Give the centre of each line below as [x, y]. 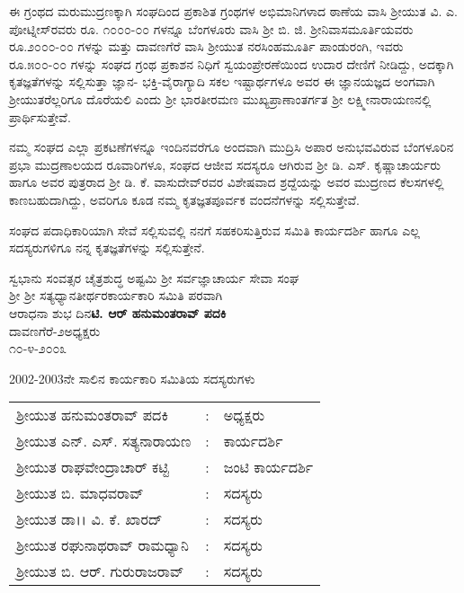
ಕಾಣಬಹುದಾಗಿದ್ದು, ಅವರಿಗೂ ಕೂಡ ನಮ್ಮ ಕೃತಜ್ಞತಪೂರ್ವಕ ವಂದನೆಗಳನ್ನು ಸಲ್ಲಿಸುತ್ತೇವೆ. [184, 199]
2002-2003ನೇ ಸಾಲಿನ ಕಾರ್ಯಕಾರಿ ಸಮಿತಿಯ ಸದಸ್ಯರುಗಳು [132, 378]
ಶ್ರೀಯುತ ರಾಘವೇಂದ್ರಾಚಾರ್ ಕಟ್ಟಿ [93, 467]
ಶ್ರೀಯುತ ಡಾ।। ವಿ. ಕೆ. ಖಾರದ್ [89, 519]
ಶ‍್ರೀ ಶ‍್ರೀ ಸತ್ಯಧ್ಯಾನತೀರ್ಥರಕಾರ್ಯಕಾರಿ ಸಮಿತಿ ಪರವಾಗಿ [116, 295]
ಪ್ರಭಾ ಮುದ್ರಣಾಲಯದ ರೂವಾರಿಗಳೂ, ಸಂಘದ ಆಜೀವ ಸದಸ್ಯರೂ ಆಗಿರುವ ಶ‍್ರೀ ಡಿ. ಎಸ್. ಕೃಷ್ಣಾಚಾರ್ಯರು [225, 164]
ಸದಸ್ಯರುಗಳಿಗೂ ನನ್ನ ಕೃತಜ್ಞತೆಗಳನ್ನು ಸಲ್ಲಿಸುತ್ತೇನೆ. [107, 248]
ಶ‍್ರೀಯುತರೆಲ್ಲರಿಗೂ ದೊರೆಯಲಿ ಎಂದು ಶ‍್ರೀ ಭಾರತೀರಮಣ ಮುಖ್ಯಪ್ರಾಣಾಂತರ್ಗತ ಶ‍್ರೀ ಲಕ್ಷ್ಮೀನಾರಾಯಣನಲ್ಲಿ [220, 98]
